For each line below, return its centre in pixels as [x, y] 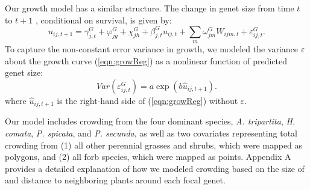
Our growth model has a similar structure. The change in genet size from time [150, 8]
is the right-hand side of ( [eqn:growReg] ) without [147, 100]
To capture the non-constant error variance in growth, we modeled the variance [152, 49]
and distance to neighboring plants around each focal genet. [115, 180]
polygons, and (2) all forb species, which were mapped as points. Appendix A [148, 157]
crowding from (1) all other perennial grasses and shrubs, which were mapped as [154, 145]
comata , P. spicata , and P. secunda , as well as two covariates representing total [151, 133]
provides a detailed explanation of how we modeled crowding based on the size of [155, 168]
